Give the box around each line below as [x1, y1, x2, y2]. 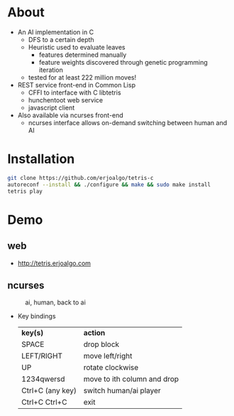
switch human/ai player [83, 385, 161, 395]
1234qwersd [21, 374, 65, 384]
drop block [83, 339, 120, 349]
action [83, 328, 106, 338]
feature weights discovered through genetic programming [38, 58, 208, 66]
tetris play [7, 188, 43, 195]
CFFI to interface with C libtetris [28, 88, 122, 97]
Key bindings [17, 312, 56, 321]
